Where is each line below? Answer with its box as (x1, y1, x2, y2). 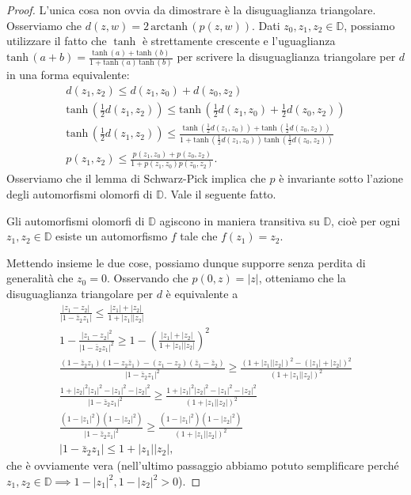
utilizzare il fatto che (6, 32, 107, 49)
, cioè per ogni (331, 212, 401, 229)
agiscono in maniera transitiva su (159, 212, 320, 229)
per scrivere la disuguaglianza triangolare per (177, 48, 396, 65)
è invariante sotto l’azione (279, 170, 404, 187)
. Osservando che (106, 270, 188, 286)
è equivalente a (166, 285, 238, 301)
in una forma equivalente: (6, 66, 130, 83)
